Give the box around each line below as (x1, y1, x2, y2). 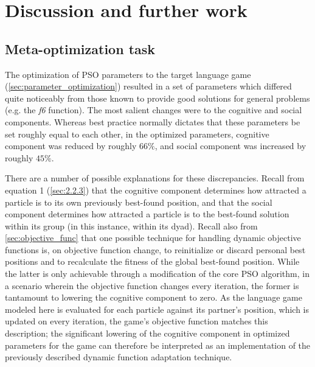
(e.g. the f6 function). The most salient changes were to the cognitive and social (5, 103, 302, 116)
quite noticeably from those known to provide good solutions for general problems (5, 91, 310, 104)
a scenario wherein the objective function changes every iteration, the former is (5, 279, 299, 292)
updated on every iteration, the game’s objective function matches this (5, 315, 268, 327)
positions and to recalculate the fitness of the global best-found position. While (5, 255, 300, 268)
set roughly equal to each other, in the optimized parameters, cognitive (5, 127, 269, 140)
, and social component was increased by (154, 139, 306, 152)
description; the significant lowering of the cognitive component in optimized (5, 327, 290, 340)
